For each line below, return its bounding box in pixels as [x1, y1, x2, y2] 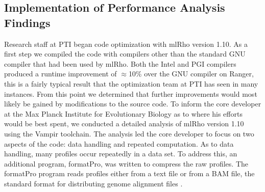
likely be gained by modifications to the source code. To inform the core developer [4, 98, 261, 109]
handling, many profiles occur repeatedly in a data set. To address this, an [4, 148, 237, 159]
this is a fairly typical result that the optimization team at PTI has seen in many [4, 78, 258, 89]
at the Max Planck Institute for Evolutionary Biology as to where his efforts [4, 108, 243, 119]
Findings [4, 14, 51, 30]
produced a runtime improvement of [4, 68, 117, 79]
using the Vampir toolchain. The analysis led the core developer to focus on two [4, 128, 254, 139]
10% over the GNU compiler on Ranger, [128, 68, 254, 79]
